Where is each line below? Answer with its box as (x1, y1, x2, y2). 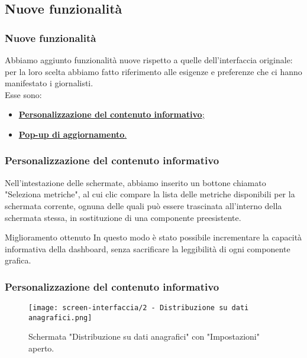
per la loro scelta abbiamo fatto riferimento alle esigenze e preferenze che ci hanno (5, 65, 302, 77)
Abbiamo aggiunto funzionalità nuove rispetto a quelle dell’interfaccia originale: (5, 54, 293, 66)
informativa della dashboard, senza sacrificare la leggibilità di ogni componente (5, 242, 290, 255)
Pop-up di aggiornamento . (18, 128, 127, 140)
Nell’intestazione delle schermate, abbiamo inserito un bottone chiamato (5, 176, 266, 188)
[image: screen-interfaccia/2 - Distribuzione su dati (28, 304, 249, 313)
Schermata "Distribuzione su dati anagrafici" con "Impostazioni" (28, 330, 260, 343)
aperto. (28, 342, 54, 354)
